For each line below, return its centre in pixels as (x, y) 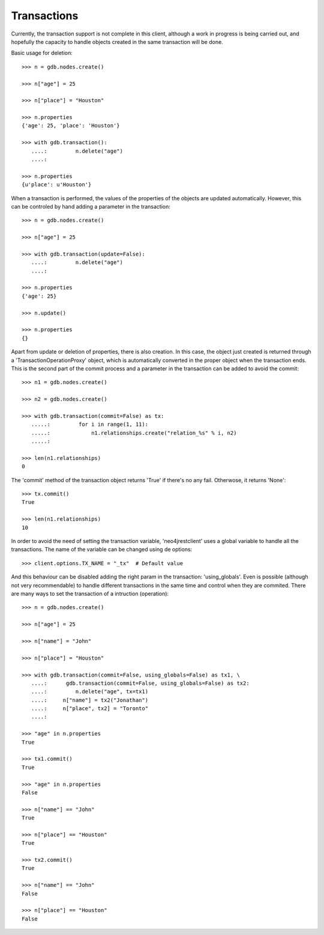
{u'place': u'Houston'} (57, 185)
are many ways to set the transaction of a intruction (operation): (90, 593)
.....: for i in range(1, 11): (90, 425)
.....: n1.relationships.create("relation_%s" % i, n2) (134, 433)
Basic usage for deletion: (42, 53)
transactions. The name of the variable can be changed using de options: (102, 550)
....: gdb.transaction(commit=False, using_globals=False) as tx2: (140, 683)
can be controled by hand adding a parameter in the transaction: (91, 206)
